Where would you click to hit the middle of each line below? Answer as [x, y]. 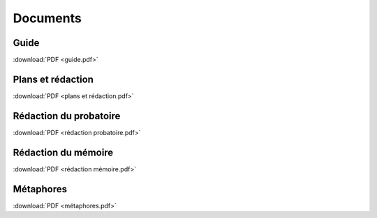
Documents [47, 18]
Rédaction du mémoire [63, 152]
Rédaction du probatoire [67, 116]
